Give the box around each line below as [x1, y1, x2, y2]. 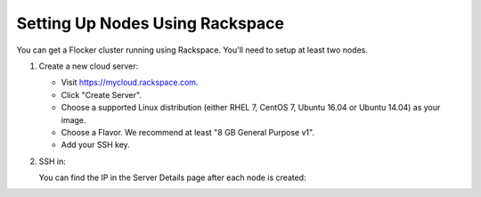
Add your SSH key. [61, 139, 131, 151]
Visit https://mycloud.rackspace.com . [61, 77, 199, 88]
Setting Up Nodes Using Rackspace [16, 13, 285, 33]
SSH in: [38, 156, 67, 167]
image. [61, 114, 86, 125]
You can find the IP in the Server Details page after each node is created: [38, 172, 306, 183]
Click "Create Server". [61, 89, 143, 100]
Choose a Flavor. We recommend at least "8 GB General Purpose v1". [61, 127, 315, 137]
